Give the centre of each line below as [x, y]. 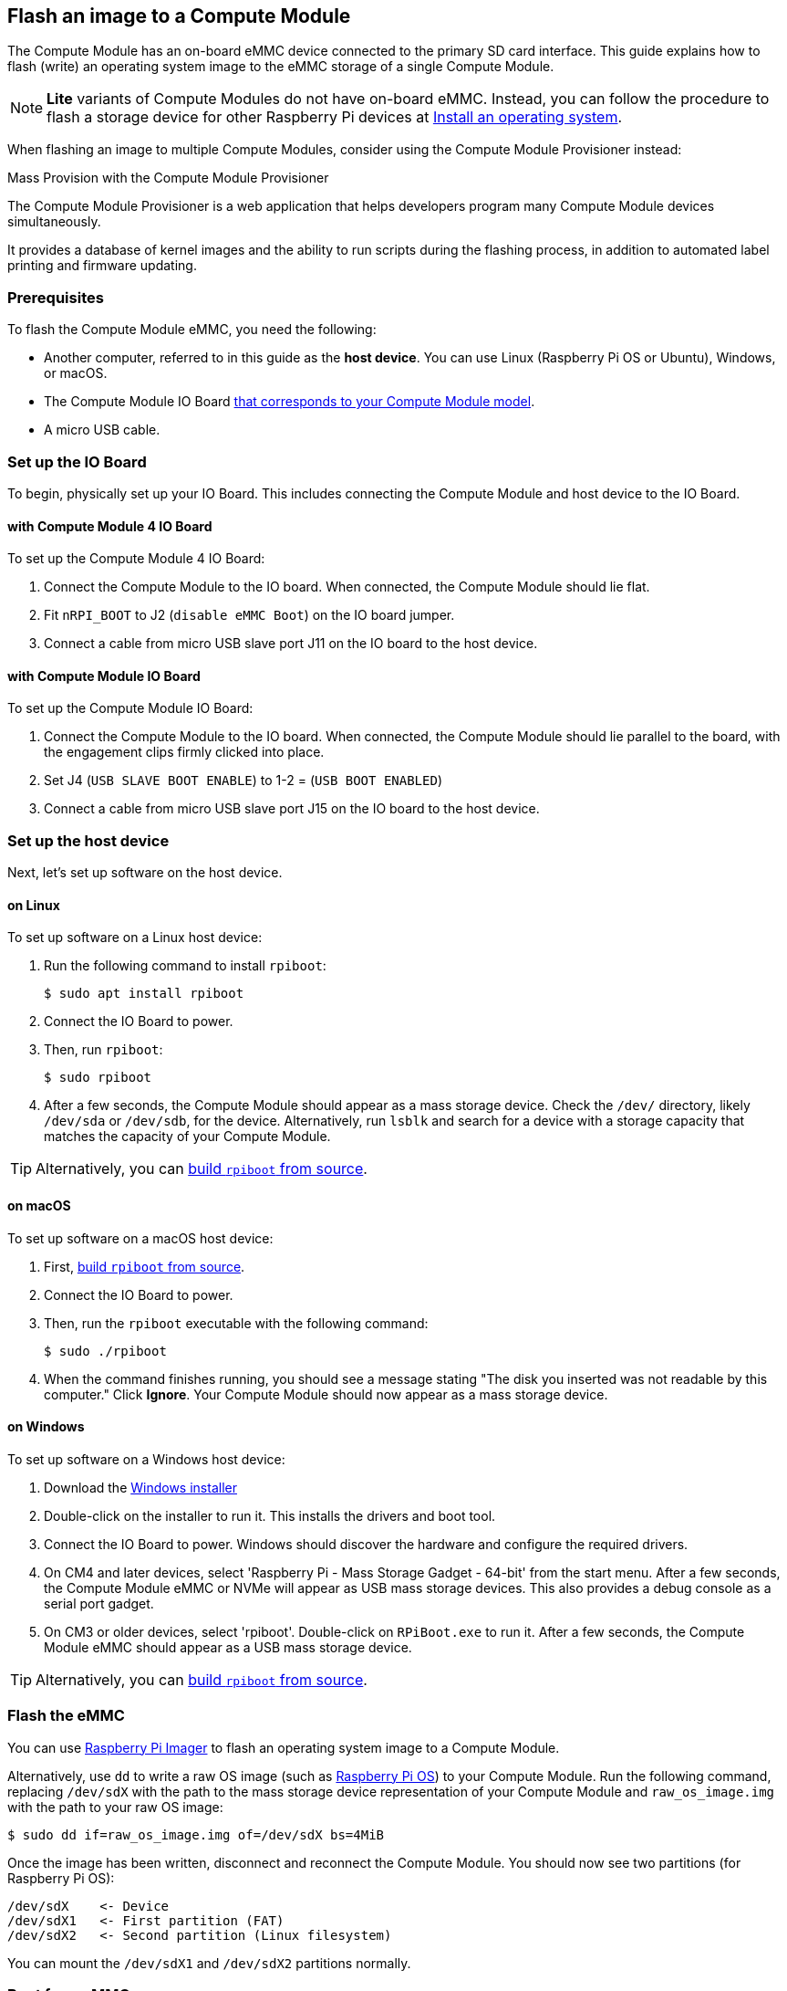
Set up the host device [88, 840]
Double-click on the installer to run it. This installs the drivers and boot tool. [270, 1515]
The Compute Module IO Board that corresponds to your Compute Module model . [290, 402]
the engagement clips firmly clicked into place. [184, 752]
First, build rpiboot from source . [145, 1266]
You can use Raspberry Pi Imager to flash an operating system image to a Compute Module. [284, 1747]
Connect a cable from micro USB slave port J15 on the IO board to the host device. [292, 809]
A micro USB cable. [102, 430]
